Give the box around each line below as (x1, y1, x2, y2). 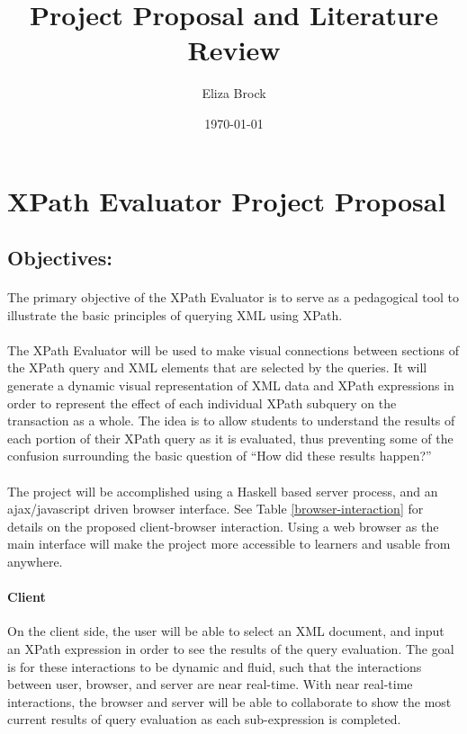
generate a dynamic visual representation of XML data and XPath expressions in (7, 376, 454, 395)
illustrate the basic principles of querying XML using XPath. (7, 305, 343, 324)
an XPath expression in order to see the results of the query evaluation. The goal (7, 639, 454, 658)
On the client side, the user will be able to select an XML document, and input (7, 622, 445, 640)
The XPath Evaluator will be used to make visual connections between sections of (7, 340, 460, 359)
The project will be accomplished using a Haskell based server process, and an (7, 481, 438, 500)
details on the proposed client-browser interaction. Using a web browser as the (7, 516, 439, 535)
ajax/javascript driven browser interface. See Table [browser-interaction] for (7, 499, 424, 518)
